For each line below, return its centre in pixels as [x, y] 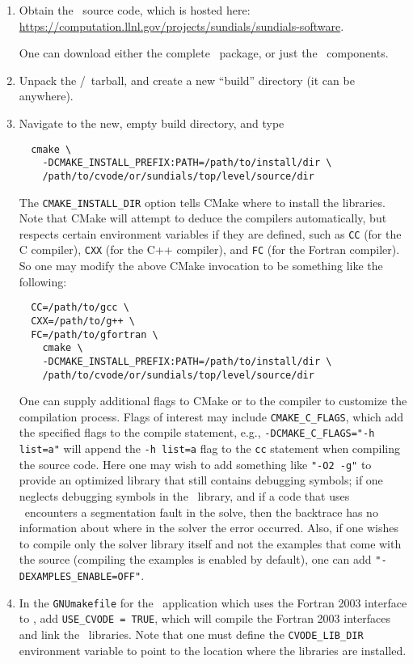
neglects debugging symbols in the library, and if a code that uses [184, 496]
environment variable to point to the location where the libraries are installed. [213, 650]
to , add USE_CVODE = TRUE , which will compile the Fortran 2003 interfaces [204, 618]
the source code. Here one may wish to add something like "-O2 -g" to [195, 464]
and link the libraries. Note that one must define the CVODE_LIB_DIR [191, 634]
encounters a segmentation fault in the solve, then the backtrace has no [201, 512]
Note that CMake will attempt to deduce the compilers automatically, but [203, 218]
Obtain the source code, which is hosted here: [135, 10]
